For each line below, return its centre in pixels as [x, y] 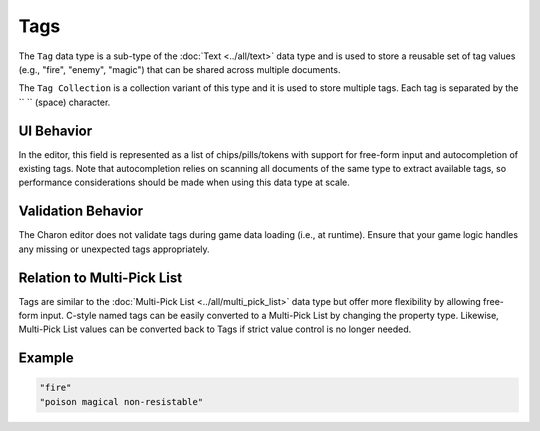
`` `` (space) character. [64, 102]
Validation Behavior [81, 211]
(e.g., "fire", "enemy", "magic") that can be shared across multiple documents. [179, 69]
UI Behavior [55, 130]
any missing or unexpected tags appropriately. [114, 249]
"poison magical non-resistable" [121, 401]
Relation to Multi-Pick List [100, 277]
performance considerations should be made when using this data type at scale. [184, 182]
